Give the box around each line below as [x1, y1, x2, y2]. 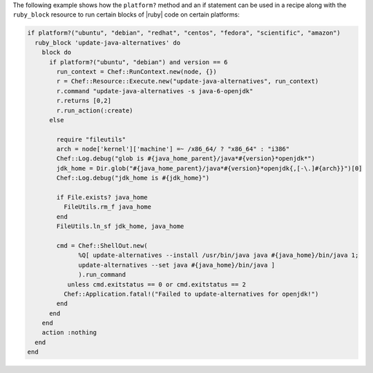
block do [41, 48, 72, 57]
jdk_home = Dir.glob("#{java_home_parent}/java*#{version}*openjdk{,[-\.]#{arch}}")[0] [56, 164, 363, 172]
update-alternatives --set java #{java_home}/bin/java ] [78, 261, 276, 269]
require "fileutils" [56, 135, 126, 143]
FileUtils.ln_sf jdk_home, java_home [56, 222, 184, 231]
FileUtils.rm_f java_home [63, 203, 152, 211]
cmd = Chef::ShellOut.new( [56, 242, 148, 249]
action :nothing [41, 329, 97, 336]
